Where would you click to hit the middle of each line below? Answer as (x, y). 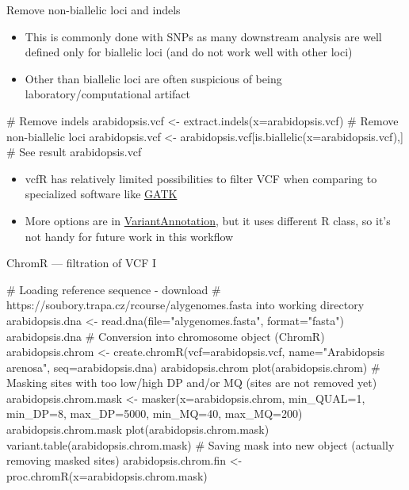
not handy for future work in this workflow (129, 236)
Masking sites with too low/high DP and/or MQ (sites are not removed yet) (192, 383)
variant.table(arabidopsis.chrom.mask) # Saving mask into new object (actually (201, 444)
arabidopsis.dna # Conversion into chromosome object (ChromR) (166, 336)
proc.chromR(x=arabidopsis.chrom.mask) (107, 475)
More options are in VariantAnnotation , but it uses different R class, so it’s (208, 220)
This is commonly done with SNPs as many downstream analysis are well (203, 36)
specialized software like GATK (101, 194)
